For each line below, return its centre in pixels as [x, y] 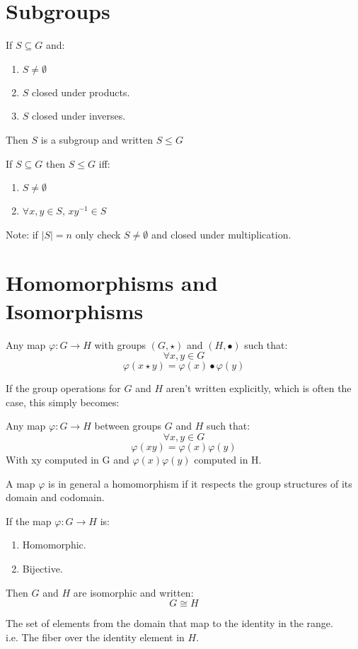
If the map [29, 521]
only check [98, 234]
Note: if [22, 234]
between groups [128, 426]
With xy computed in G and [68, 459]
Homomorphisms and [112, 283]
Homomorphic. [54, 545]
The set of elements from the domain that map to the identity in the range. [169, 623]
